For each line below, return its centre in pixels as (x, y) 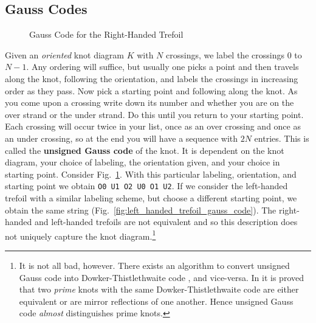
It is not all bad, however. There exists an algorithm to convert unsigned (154, 266)
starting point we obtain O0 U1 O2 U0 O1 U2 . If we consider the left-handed (146, 186)
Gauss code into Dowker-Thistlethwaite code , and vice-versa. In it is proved (161, 277)
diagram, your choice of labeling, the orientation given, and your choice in (143, 162)
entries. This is (282, 138)
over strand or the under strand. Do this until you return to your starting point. (154, 114)
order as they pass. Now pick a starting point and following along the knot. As (151, 90)
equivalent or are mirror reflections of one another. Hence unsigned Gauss (156, 301)
